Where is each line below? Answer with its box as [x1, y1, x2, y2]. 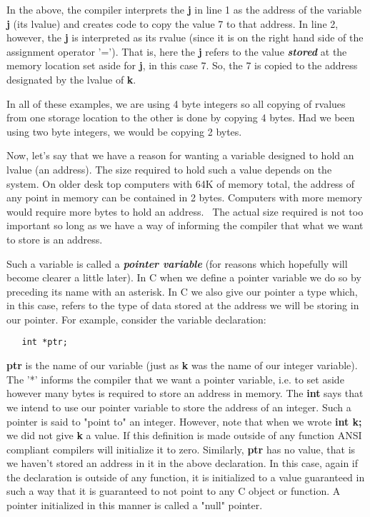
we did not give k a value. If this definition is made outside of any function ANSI [6, 428, 362, 443]
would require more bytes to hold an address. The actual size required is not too [6, 204, 364, 219]
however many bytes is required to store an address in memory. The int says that [6, 386, 364, 401]
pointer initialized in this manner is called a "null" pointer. [6, 498, 263, 513]
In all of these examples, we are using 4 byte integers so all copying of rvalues [6, 96, 346, 111]
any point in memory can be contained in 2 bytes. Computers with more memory [6, 190, 363, 205]
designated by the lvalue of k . [6, 71, 136, 86]
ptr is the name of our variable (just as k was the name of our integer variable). [6, 358, 358, 373]
